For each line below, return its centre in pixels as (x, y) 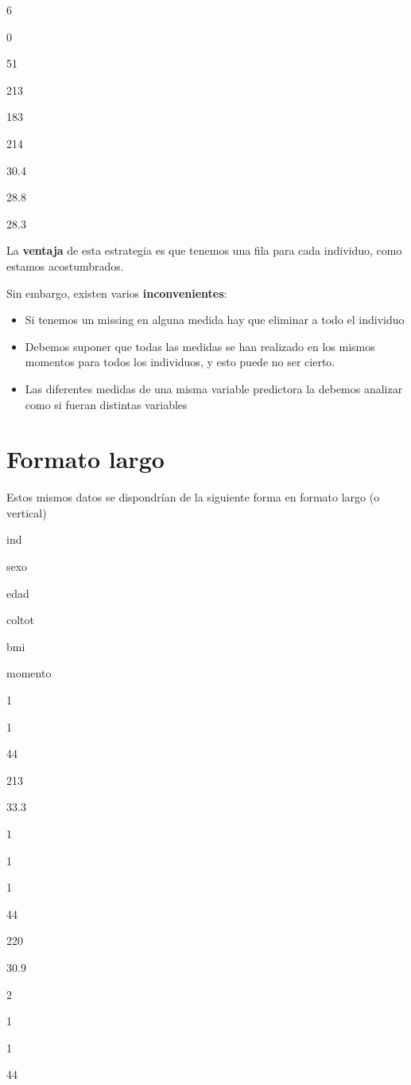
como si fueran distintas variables (106, 404)
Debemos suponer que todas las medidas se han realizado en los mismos (200, 346)
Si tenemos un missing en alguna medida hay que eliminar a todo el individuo (215, 320)
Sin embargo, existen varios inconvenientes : (117, 293)
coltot (20, 620)
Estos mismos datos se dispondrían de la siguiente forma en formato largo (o (193, 497)
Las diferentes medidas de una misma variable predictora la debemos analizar (214, 388)
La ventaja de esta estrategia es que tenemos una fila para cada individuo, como (204, 250)
